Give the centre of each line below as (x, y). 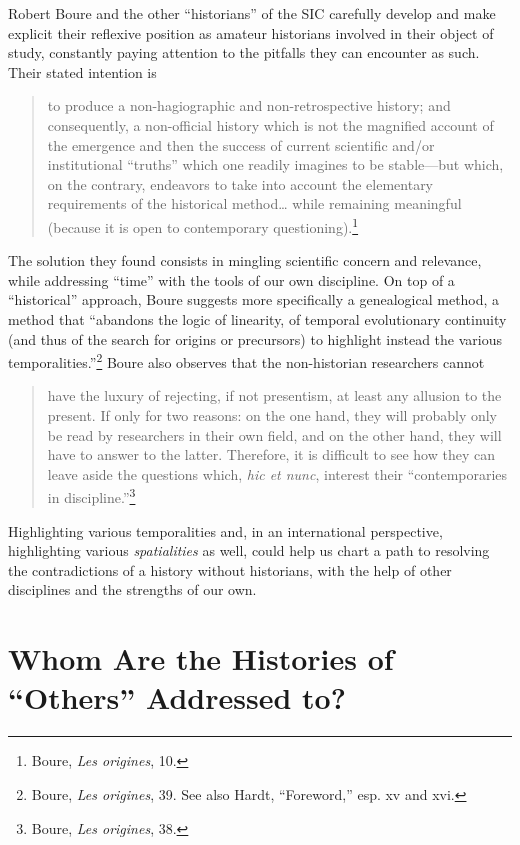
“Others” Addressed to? (177, 697)
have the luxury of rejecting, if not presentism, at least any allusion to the (274, 395)
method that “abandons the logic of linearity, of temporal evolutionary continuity (257, 318)
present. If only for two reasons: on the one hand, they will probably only (272, 415)
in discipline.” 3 (91, 496)
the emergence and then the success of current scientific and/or (241, 144)
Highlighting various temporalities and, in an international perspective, (225, 530)
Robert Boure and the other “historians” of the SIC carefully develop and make (252, 13)
